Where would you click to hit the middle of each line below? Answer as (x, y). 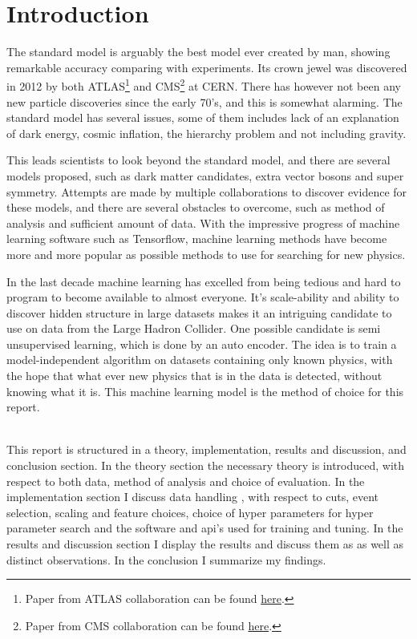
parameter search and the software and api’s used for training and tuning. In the (205, 528)
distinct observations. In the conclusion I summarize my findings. (166, 559)
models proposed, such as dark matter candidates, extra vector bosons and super (205, 175)
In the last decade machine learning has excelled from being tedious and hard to (204, 281)
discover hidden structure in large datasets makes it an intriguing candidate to (199, 312)
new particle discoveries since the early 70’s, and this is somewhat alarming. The (204, 101)
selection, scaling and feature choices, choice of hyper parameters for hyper (190, 512)
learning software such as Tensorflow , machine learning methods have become (197, 239)
